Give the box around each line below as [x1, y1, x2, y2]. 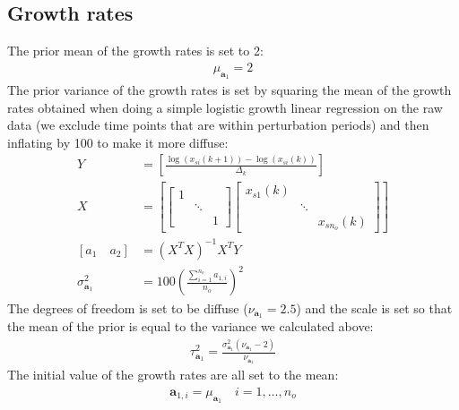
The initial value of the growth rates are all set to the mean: [7, 365, 339, 384]
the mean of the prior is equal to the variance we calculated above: [7, 317, 374, 336]
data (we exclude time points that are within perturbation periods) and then [7, 115, 429, 134]
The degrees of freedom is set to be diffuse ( [7, 298, 248, 317]
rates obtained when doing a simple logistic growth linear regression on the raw [7, 98, 443, 116]
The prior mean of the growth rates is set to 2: [7, 41, 264, 60]
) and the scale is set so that [296, 298, 453, 317]
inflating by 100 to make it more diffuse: [7, 132, 229, 151]
